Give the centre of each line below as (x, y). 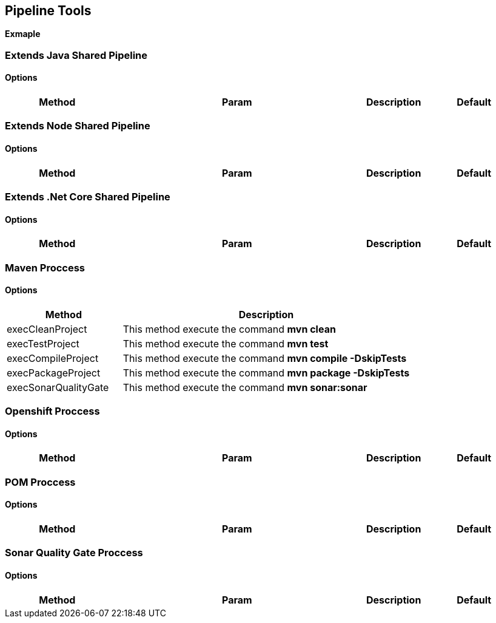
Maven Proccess (45, 267)
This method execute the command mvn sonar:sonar (245, 387)
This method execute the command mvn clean (229, 329)
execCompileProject (53, 358)
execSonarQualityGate (58, 387)
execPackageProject (54, 373)
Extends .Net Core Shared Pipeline (88, 196)
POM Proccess (40, 482)
